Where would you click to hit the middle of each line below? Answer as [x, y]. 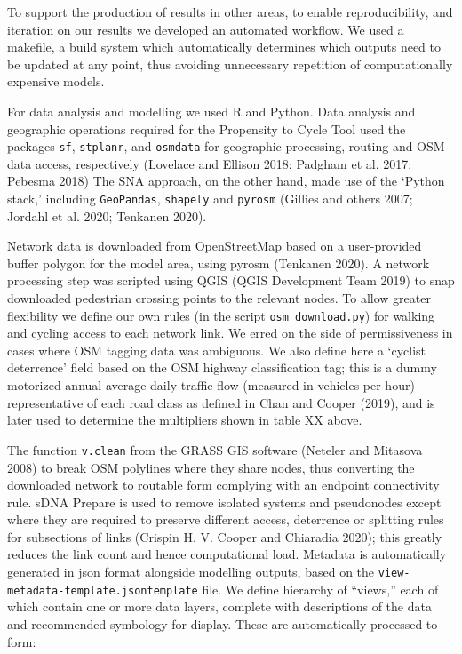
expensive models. [56, 81]
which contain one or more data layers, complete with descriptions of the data [219, 606]
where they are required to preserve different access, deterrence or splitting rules [226, 519]
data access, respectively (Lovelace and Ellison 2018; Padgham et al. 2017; [210, 163]
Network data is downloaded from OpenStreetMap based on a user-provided [215, 246]
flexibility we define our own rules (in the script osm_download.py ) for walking [221, 315]
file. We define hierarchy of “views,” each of [320, 589]
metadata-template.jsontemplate [103, 590]
